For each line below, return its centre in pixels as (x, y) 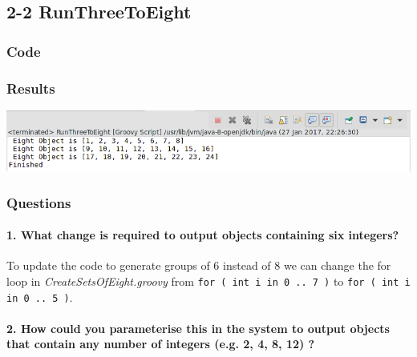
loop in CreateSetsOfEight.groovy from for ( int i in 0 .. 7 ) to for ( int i (208, 281)
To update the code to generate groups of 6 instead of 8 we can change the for (199, 265)
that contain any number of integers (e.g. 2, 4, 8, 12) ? (161, 344)
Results (31, 88)
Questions (39, 202)
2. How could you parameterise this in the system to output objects (198, 328)
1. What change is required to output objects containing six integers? (203, 235)
